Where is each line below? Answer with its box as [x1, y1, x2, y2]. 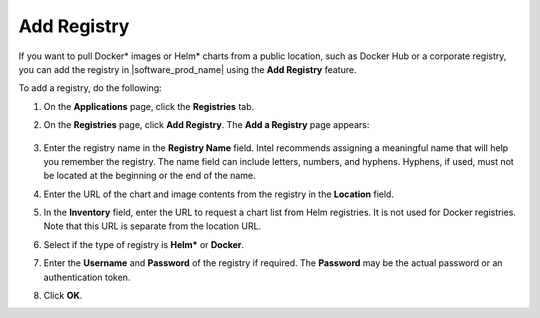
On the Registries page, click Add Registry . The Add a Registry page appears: [43, 119, 370, 131]
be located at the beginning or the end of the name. [43, 170, 256, 182]
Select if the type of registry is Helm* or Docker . [43, 238, 245, 250]
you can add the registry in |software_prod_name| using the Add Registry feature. [18, 63, 357, 75]
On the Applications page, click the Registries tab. [43, 100, 255, 112]
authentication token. [43, 271, 131, 283]
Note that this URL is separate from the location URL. [43, 220, 262, 232]
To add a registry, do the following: [18, 82, 162, 94]
